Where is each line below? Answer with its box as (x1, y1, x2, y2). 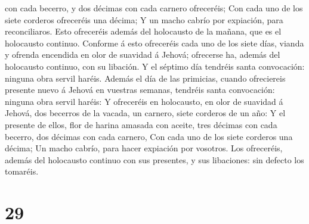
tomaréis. (5, 165, 39, 178)
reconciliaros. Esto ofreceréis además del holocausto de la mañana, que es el (5, 25, 282, 38)
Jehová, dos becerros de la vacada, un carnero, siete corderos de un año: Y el (5, 107, 286, 119)
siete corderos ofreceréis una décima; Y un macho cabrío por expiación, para (5, 13, 283, 26)
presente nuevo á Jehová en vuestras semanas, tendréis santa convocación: (5, 83, 275, 96)
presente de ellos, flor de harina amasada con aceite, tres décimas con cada (5, 118, 277, 130)
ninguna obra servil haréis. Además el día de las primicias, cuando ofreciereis (5, 71, 286, 84)
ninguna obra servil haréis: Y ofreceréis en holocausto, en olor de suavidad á (5, 95, 283, 107)
